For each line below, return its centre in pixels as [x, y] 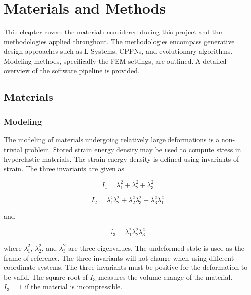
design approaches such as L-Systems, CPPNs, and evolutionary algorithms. [118, 51]
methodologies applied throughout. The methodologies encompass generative [119, 41]
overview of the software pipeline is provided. [72, 70]
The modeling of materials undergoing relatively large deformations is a [112, 140]
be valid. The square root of [46, 277]
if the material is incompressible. [74, 286]
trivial [13, 149]
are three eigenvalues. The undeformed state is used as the [156, 247]
